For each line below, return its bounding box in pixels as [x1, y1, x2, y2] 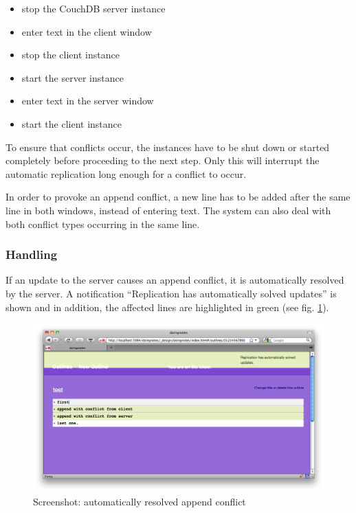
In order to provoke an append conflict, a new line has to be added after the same [5, 190, 351, 204]
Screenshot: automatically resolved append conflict [33, 494, 246, 509]
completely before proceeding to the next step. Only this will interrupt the [5, 153, 320, 168]
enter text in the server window [21, 93, 154, 108]
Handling [5, 246, 58, 263]
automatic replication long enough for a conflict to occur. [5, 166, 247, 181]
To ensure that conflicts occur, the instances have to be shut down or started [5, 139, 330, 154]
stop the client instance [21, 47, 120, 62]
